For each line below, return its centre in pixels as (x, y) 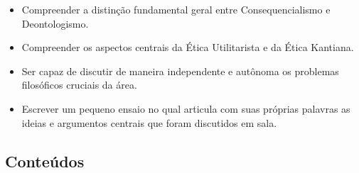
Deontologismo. (55, 23)
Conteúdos (45, 161)
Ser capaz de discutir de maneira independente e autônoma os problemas (180, 71)
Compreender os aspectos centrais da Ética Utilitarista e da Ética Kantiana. (188, 47)
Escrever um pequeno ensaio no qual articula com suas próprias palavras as (186, 108)
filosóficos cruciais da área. (79, 85)
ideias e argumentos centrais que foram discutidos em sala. (149, 122)
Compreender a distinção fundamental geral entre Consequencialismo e (176, 9)
